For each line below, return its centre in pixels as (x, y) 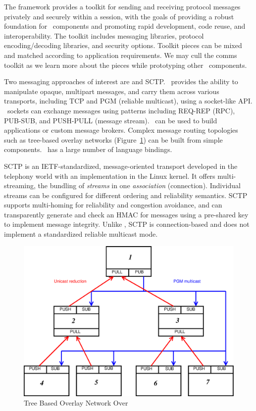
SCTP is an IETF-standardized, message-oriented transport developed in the (121, 166)
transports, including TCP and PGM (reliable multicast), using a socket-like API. (128, 101)
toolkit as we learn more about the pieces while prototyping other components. (126, 65)
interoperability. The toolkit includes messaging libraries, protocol (104, 35)
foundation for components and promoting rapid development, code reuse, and (125, 26)
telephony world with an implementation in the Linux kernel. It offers (110, 176)
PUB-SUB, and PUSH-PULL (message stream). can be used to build (111, 120)
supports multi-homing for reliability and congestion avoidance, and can (113, 205)
